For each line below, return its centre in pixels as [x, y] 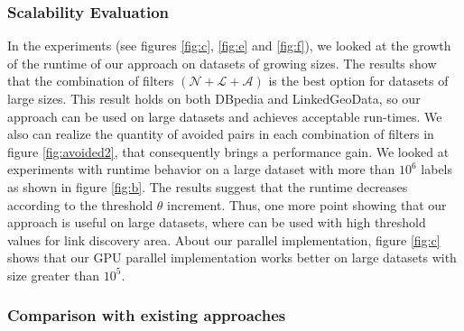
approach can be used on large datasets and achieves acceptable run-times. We [225, 116]
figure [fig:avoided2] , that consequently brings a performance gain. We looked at [228, 151]
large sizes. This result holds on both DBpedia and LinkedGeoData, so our [214, 98]
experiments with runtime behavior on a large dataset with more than [201, 169]
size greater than [54, 275]
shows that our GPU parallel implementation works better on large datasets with [232, 257]
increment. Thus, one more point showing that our [307, 204]
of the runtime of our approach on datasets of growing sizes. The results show [222, 63]
